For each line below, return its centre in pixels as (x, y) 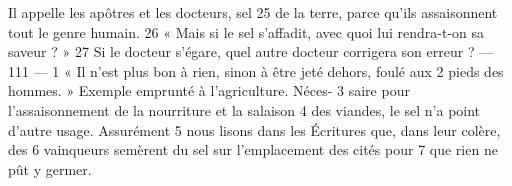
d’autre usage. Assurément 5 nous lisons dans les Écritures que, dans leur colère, (254, 129)
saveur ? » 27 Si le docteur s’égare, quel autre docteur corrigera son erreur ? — (251, 51)
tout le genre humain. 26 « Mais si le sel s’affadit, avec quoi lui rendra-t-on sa (246, 31)
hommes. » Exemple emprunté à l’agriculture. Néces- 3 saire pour (209, 90)
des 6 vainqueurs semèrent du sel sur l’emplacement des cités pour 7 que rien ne (253, 149)
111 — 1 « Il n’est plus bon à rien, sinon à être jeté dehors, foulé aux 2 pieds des (256, 70)
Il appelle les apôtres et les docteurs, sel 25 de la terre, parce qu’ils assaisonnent (253, 12)
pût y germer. (50, 168)
